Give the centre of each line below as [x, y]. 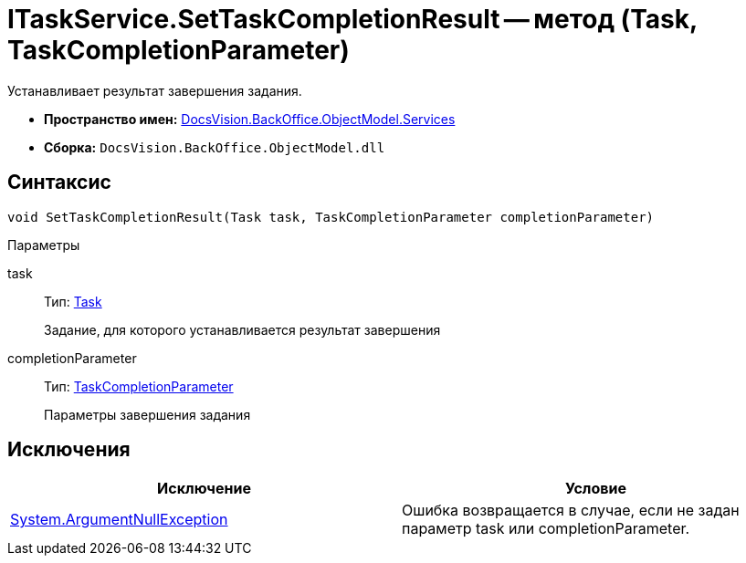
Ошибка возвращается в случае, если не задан [571, 511]
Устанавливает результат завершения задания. [155, 90]
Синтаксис [59, 182]
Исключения [69, 450]
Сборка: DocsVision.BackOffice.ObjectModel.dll [215, 147]
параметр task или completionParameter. [546, 529]
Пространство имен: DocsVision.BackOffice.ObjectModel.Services [250, 119]
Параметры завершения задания [147, 414]
